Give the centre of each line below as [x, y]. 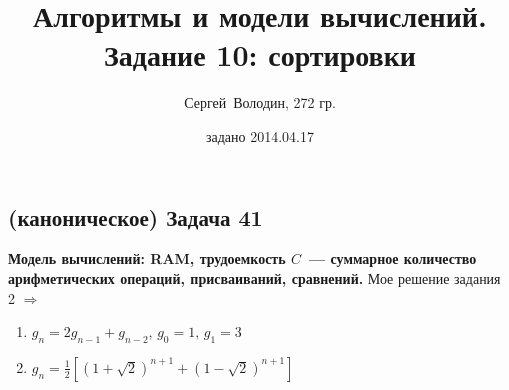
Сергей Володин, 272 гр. [260, 102]
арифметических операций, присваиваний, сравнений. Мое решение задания [254, 277]
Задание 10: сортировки [260, 54]
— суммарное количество [393, 258]
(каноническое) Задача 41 [135, 216]
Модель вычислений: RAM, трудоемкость [147, 258]
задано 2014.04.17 [260, 135]
